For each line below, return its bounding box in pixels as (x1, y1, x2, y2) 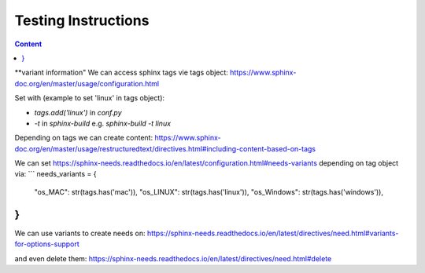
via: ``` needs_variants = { (14, 169, 97, 179)
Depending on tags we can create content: (14, 133, 153, 143)
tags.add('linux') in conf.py (34, 107, 122, 117)
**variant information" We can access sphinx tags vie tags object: (14, 67, 228, 78)
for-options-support (14, 239, 80, 249)
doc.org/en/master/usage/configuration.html (14, 78, 160, 88)
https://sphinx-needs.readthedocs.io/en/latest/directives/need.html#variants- (146, 228, 399, 238)
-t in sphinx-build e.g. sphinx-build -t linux (34, 118, 172, 128)
